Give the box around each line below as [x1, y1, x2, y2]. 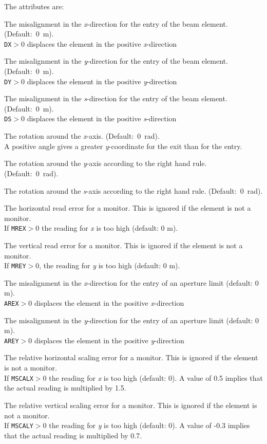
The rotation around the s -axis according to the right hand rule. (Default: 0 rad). [4, 185, 263, 196]
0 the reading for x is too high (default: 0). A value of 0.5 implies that [43, 372, 263, 383]
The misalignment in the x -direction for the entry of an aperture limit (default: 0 [4, 277, 259, 288]
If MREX [4, 223, 26, 233]
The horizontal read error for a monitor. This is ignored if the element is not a [4, 202, 251, 213]
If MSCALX [4, 372, 33, 383]
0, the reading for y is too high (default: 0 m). [35, 260, 180, 271]
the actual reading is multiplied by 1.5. [4, 382, 126, 393]
